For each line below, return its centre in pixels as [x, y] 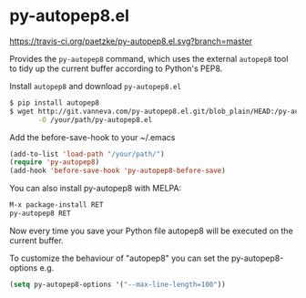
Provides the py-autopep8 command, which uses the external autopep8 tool [149, 58]
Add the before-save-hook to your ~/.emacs [92, 137]
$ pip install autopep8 [55, 103]
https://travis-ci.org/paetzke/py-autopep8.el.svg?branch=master [131, 41]
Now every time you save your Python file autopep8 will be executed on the [151, 231]
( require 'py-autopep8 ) [55, 162]
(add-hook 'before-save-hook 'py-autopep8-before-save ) [117, 171]
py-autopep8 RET [40, 214]
